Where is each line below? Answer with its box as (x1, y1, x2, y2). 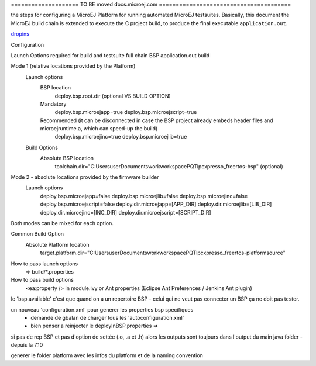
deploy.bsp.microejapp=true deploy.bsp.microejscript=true (54, 109, 197, 116)
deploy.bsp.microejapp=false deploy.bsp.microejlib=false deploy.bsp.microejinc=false (40, 192, 248, 199)
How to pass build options (11, 277, 74, 284)
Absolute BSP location (40, 155, 94, 162)
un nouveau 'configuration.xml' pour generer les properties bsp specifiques (11, 306, 194, 313)
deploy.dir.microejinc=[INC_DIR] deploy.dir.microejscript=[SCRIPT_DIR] (40, 209, 211, 216)
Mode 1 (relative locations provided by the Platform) (11, 63, 136, 70)
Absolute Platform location (25, 241, 90, 248)
